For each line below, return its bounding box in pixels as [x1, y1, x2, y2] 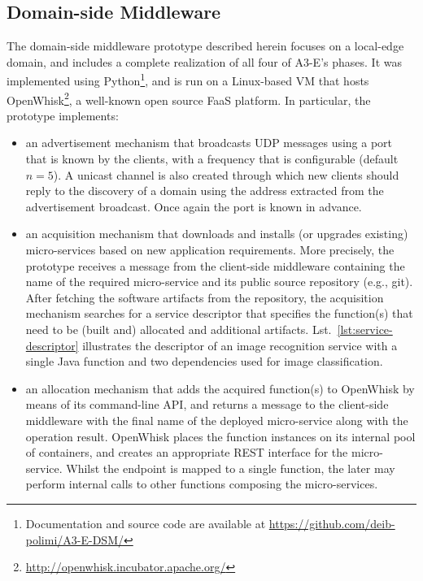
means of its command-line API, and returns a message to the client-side [25, 396, 389, 413]
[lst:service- [337, 321, 393, 338]
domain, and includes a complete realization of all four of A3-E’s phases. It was [7, 53, 402, 70]
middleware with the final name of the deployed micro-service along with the [25, 411, 408, 428]
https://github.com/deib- [268, 514, 395, 531]
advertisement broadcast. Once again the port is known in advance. [25, 197, 362, 215]
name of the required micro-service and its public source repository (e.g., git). [25, 273, 413, 290]
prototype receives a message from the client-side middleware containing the [25, 257, 405, 274]
